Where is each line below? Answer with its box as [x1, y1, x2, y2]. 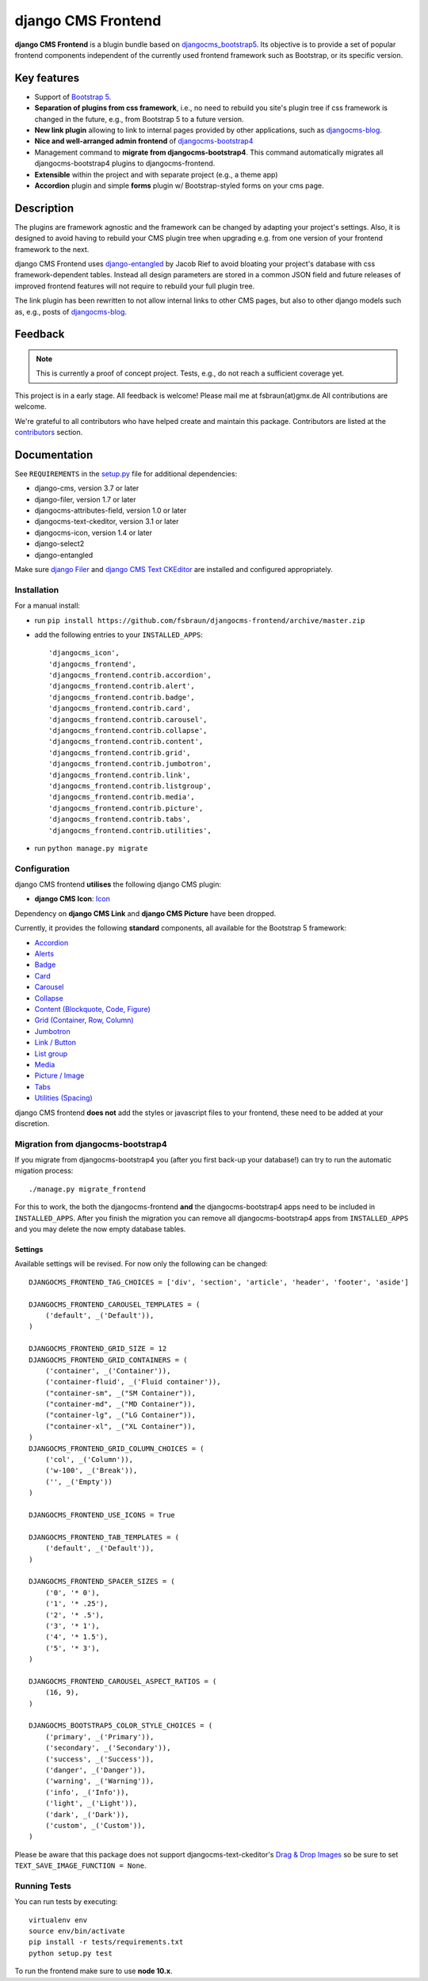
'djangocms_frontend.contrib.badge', [48, 693, 196, 701]
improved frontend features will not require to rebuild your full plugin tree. [14, 281, 255, 291]
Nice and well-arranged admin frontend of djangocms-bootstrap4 [34, 136, 254, 146]
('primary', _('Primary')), [44, 1732, 155, 1741]
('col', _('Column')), [44, 1455, 134, 1464]
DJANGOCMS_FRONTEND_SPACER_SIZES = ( [29, 1577, 176, 1586]
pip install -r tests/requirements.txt [29, 1937, 184, 1947]
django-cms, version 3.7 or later [34, 483, 139, 493]
